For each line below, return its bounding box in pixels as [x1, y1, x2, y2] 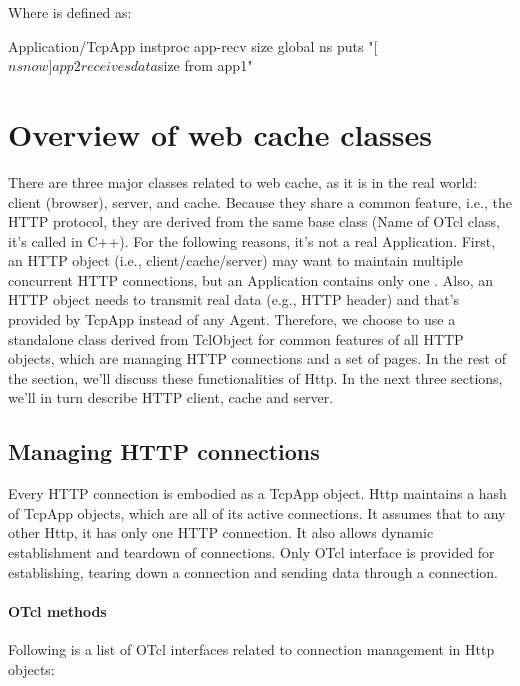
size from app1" [157, 55, 253, 76]
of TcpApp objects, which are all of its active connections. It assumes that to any [8, 502, 506, 523]
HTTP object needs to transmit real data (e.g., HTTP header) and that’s [8, 289, 460, 310]
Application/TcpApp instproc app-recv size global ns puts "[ [8, 35, 378, 56]
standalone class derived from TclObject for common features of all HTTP [8, 328, 464, 349]
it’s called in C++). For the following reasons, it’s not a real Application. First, [8, 230, 496, 251]
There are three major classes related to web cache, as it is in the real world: [8, 171, 478, 192]
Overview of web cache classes [8, 113, 432, 154]
